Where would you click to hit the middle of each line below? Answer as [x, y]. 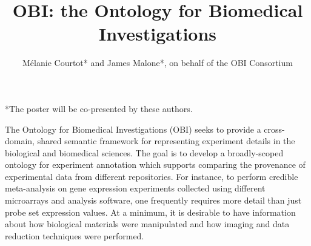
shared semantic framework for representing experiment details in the [166, 141]
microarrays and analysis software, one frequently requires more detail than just [153, 200]
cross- [274, 129]
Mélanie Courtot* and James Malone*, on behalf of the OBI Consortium [158, 63]
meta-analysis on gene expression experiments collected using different [135, 188]
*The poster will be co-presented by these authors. [99, 108]
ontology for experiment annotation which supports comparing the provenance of [155, 165]
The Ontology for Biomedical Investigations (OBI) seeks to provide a [133, 129]
